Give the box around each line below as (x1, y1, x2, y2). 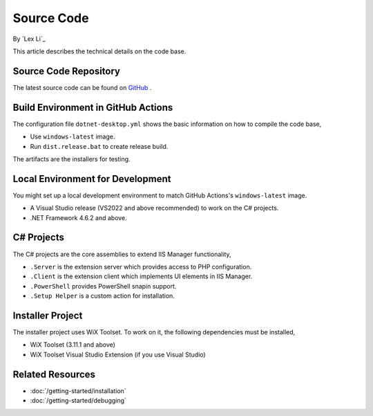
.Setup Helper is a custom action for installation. (30, 291, 175, 300)
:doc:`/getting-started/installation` (30, 386, 127, 395)
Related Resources (12, 368, 96, 380)
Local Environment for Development (12, 173, 171, 185)
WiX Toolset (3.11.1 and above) (30, 341, 115, 349)
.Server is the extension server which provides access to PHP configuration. (30, 262, 252, 271)
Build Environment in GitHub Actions (12, 101, 173, 114)
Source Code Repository (12, 65, 121, 77)
